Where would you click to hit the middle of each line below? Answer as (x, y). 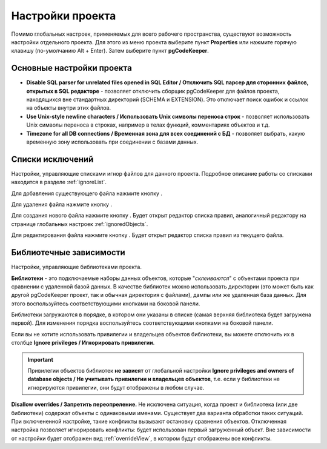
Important (41, 359)
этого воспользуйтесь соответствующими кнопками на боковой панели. (106, 304)
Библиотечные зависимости (68, 252)
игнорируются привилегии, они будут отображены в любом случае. (116, 387)
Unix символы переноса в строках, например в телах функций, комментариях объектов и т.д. (148, 125)
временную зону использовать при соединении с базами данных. (112, 142)
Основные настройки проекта (72, 68)
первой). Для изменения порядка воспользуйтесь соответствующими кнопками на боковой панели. (142, 323)
